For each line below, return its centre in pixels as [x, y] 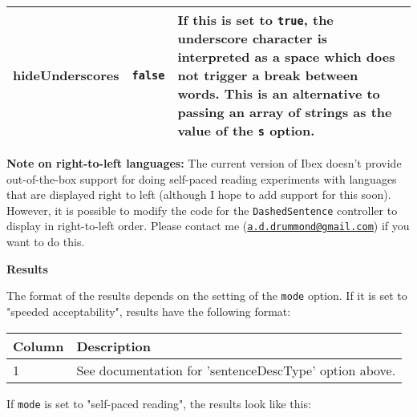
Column [38, 346]
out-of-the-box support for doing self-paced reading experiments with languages [202, 178]
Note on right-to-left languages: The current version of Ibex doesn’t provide [204, 163]
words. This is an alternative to [279, 93]
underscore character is [253, 38]
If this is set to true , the [255, 20]
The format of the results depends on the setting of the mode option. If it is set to [207, 296]
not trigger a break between [268, 75]
